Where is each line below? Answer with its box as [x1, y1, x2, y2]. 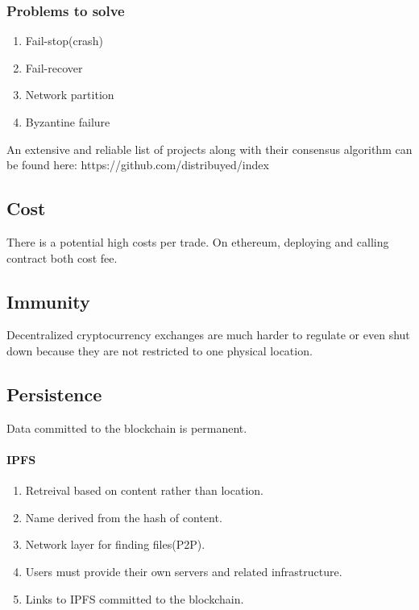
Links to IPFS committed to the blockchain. [25, 590, 244, 607]
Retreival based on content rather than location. [25, 482, 263, 499]
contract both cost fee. [6, 249, 118, 266]
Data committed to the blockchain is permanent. [6, 419, 247, 436]
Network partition [25, 86, 114, 103]
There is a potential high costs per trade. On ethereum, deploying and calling [6, 233, 389, 250]
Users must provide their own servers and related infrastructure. [25, 562, 342, 579]
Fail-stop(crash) [25, 32, 103, 49]
